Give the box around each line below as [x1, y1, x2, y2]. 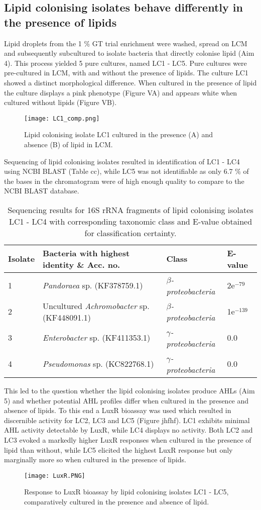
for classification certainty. [84, 227, 177, 239]
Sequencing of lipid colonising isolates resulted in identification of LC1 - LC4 [4, 156, 240, 166]
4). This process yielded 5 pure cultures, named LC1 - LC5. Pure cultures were [4, 57, 247, 68]
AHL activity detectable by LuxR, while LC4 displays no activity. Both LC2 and [4, 425, 253, 435]
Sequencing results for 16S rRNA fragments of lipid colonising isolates [8, 203, 253, 216]
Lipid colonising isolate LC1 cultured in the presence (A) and [24, 129, 213, 140]
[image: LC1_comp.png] [24, 115, 100, 122]
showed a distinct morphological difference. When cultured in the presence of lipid [4, 77, 257, 87]
